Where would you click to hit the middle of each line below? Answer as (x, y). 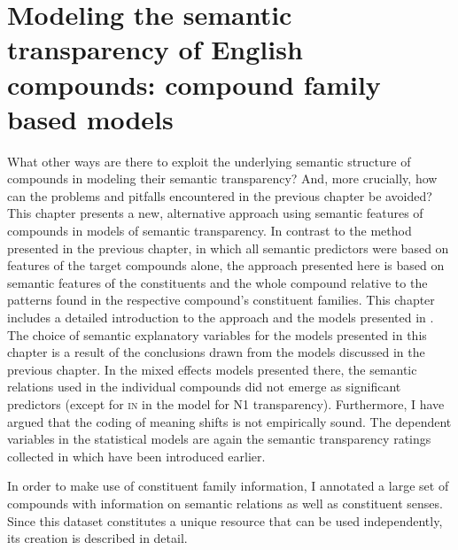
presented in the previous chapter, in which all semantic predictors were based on (228, 248)
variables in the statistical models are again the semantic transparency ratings (219, 439)
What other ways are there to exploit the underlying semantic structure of (209, 161)
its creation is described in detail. (97, 538)
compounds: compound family (194, 84)
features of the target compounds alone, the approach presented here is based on (226, 265)
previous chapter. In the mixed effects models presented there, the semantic (212, 369)
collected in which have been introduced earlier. (136, 456)
